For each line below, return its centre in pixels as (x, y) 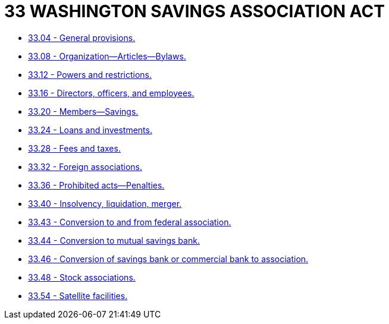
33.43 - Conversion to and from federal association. (130, 222)
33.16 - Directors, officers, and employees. (111, 93)
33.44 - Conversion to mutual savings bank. (114, 240)
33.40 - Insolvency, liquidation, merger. (105, 203)
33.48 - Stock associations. (82, 277)
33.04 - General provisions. (82, 37)
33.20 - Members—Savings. (83, 111)
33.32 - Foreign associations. (85, 166)
